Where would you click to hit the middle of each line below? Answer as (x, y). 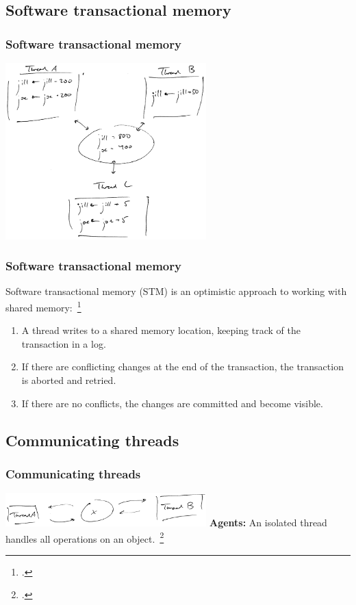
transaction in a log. (64, 343)
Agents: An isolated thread (268, 523)
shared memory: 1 (43, 306)
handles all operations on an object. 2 (85, 537)
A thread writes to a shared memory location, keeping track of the (161, 330)
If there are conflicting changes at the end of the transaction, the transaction (182, 366)
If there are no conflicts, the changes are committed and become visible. (172, 403)
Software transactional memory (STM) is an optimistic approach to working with (176, 291)
